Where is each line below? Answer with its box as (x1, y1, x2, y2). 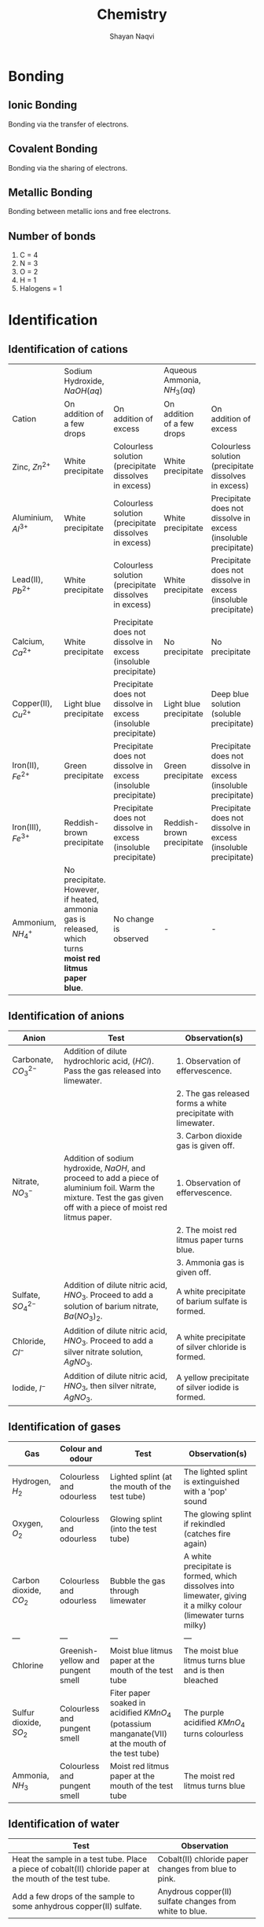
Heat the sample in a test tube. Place (12, 1854, 148, 1865)
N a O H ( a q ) (64, 385, 103, 396)
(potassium (109, 1719, 152, 1730)
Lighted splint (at (109, 1472, 173, 1483)
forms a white (176, 1098, 227, 1109)
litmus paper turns (176, 1234, 244, 1245)
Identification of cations (8, 342, 128, 355)
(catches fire (183, 1528, 231, 1539)
